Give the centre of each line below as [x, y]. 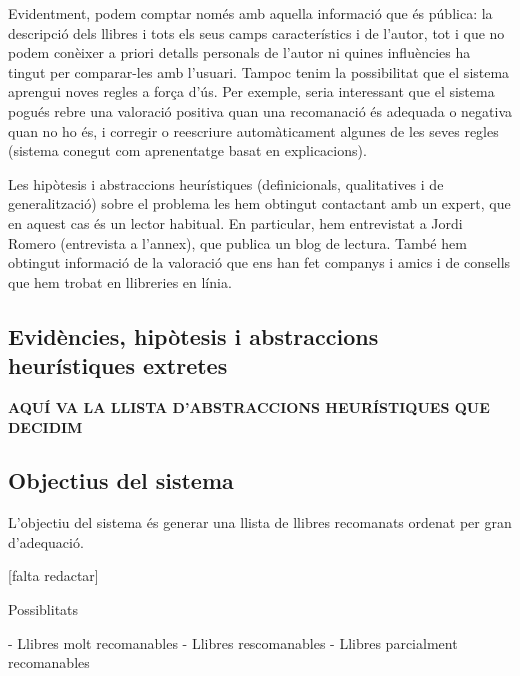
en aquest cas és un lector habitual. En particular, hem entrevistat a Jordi [235, 222]
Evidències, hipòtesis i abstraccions [193, 335]
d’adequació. [46, 541]
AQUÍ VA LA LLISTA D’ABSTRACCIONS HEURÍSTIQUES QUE [249, 406]
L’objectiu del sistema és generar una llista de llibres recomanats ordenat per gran [260, 522]
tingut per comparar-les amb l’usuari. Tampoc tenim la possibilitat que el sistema [259, 71]
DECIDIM [45, 426]
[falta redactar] [53, 575]
